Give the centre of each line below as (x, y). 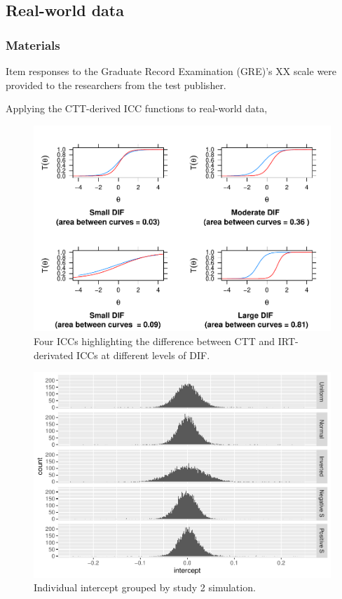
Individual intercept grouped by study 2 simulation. (145, 587)
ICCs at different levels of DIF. (143, 355)
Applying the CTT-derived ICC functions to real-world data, (137, 108)
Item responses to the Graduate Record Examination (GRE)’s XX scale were (171, 71)
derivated (54, 355)
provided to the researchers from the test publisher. (116, 85)
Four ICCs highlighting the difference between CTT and (155, 341)
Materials (33, 45)
